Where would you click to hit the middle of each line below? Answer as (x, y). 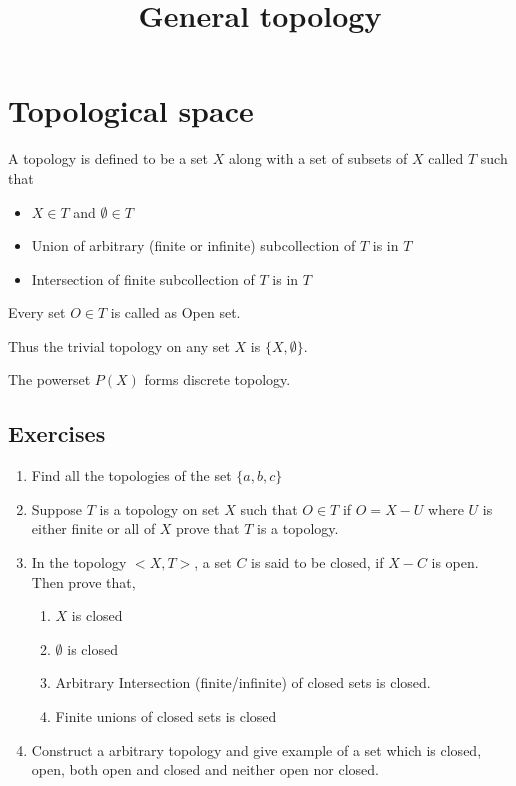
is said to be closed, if (317, 562)
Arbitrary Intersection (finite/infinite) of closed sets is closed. (243, 682)
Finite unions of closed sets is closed (166, 716)
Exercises (57, 433)
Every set (37, 312)
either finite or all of (93, 528)
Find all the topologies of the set (131, 475)
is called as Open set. (175, 312)
